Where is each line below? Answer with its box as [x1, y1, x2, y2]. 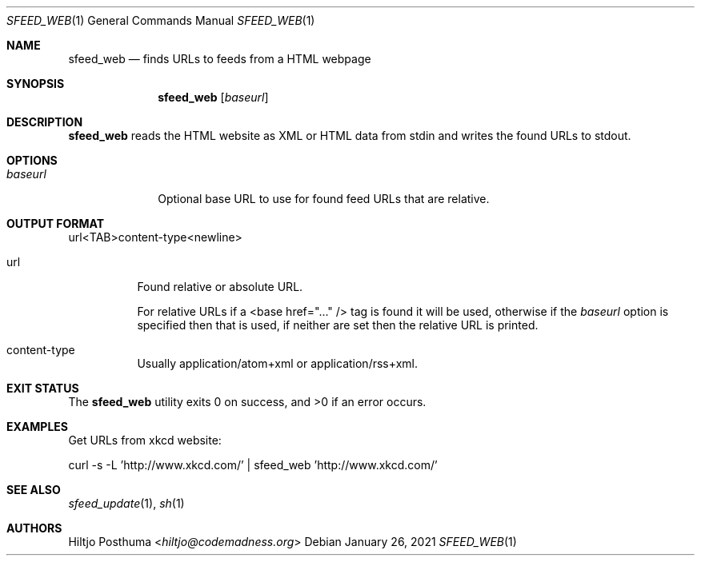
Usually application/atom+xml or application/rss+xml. [137, 357, 418, 370]
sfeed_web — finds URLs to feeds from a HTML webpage [68, 52, 371, 66]
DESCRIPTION [6, 115, 83, 129]
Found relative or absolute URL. [137, 280, 303, 293]
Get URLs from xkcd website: [68, 433, 222, 447]
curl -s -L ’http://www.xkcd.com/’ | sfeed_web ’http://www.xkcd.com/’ [68, 458, 438, 472]
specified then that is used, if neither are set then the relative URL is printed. [137, 318, 539, 332]
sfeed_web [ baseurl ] [158, 90, 269, 104]
